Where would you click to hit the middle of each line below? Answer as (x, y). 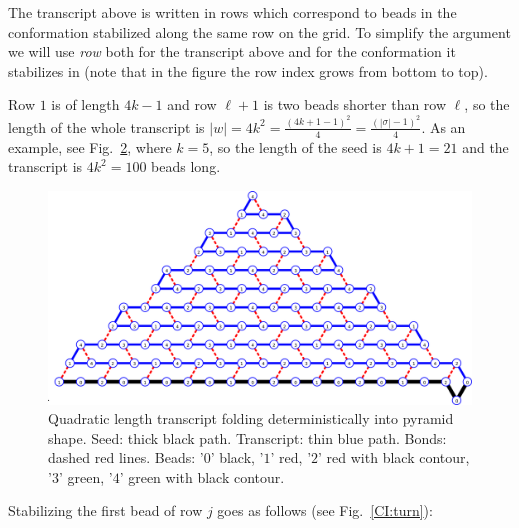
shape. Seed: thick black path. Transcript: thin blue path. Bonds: (247, 437)
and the (485, 146)
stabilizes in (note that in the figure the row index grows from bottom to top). (248, 70)
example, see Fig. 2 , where (90, 146)
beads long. (186, 166)
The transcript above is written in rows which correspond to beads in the (232, 12)
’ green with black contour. (202, 476)
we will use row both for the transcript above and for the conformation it (232, 51)
